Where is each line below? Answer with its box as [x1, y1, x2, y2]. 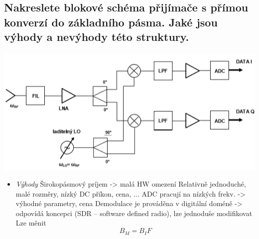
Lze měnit [15, 218, 46, 228]
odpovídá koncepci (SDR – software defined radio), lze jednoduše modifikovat [15, 208, 253, 218]
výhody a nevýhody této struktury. [4, 29, 189, 44]
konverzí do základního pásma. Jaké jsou [4, 14, 218, 29]
